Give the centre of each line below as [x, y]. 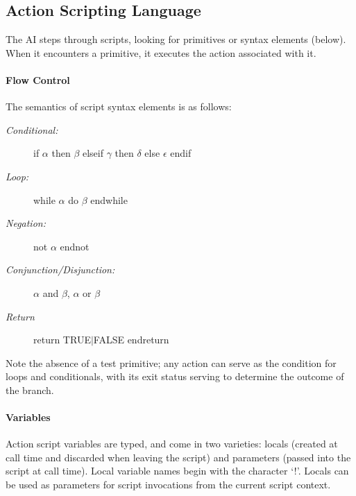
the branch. [30, 390]
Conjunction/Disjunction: [60, 270]
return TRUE [62, 340]
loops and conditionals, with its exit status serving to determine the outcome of [175, 376]
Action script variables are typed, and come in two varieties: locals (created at [172, 444]
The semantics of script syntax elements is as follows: [119, 106]
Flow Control [38, 79]
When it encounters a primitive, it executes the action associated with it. [161, 52]
